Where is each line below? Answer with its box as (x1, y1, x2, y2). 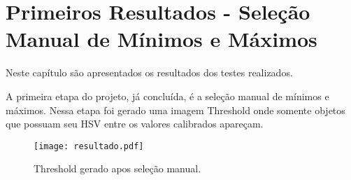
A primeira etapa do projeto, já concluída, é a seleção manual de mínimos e (6, 88, 329, 103)
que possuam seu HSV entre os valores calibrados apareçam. (6, 116, 264, 131)
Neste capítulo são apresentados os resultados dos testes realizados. (6, 65, 293, 80)
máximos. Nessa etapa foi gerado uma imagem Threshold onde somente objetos (6, 102, 345, 117)
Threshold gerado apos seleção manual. (34, 161, 201, 176)
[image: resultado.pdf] (34, 141, 144, 151)
